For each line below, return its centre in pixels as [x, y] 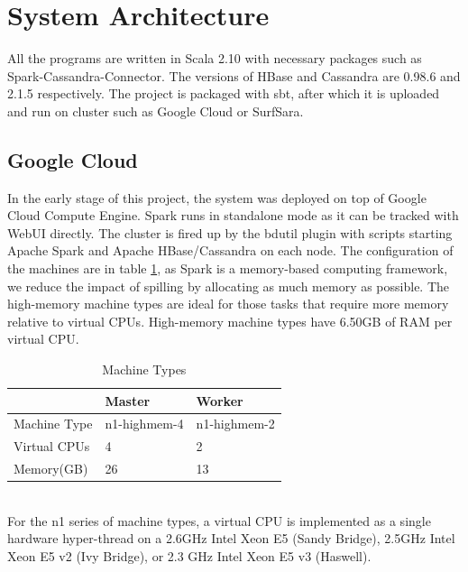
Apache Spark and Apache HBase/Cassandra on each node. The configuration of [230, 250]
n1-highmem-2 [235, 424]
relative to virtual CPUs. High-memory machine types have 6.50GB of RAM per [230, 321]
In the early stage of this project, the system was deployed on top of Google [217, 197]
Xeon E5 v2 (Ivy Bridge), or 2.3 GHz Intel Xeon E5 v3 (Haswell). [189, 556]
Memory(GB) [51, 469]
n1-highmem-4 [144, 424]
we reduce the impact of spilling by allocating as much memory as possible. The [229, 286]
